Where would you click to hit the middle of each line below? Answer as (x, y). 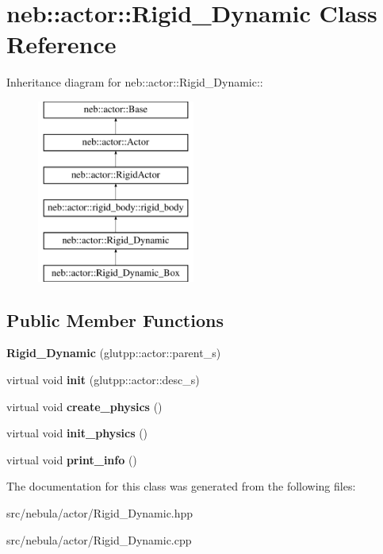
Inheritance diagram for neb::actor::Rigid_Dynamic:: (135, 82)
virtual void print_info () (72, 459)
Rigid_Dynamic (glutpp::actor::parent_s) (114, 353)
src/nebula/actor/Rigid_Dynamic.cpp (99, 539)
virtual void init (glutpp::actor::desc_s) (103, 380)
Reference (61, 44)
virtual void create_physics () (84, 406)
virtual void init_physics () (77, 433)
